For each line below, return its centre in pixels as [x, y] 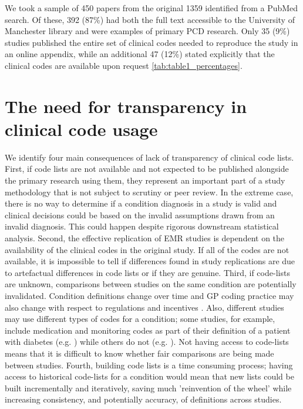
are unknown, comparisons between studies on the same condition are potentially [151, 284]
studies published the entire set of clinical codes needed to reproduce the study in [151, 42]
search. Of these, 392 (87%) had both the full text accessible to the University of [150, 19]
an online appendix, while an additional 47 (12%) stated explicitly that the [140, 54]
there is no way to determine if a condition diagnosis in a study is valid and [141, 203]
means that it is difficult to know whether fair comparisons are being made [139, 353]
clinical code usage [81, 129]
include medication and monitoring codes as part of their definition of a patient [148, 330]
